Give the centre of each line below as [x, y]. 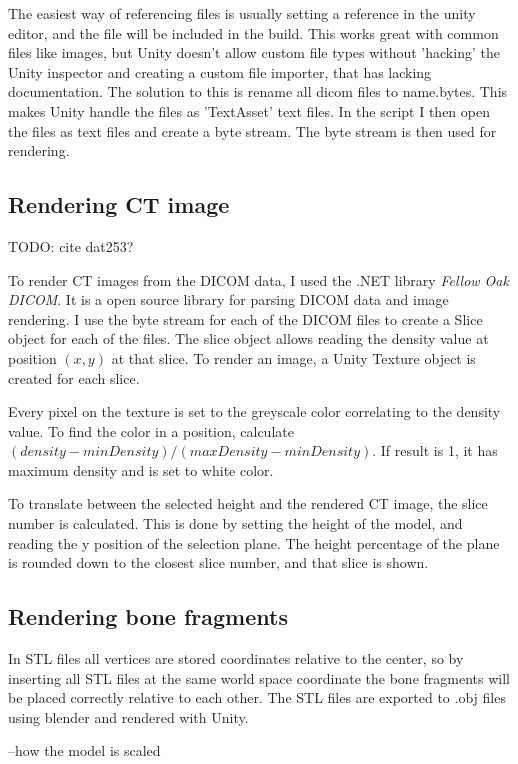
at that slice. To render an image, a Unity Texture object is [293, 357]
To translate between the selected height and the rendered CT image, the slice [248, 503]
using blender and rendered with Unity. [128, 716]
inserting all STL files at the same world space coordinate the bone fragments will [259, 677]
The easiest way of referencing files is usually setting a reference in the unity [242, 13]
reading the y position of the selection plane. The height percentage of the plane [254, 542]
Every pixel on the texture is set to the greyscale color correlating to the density [254, 411]
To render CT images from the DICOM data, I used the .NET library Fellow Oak [258, 279]
